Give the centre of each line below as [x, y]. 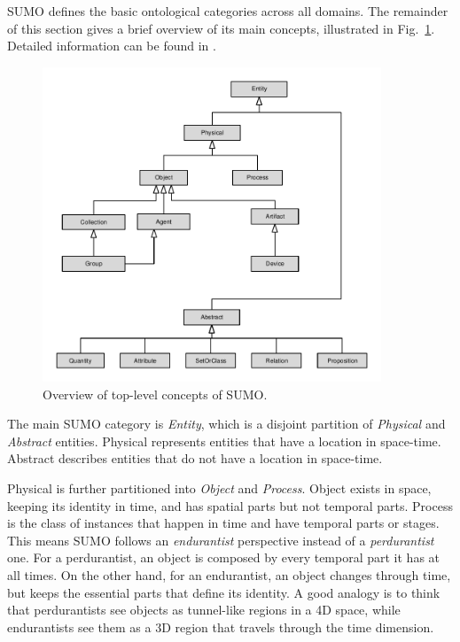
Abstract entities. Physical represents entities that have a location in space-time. [224, 441]
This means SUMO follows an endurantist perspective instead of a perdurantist [221, 540]
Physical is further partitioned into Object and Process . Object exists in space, [219, 488]
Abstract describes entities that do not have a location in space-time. [195, 458]
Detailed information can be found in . [112, 46]
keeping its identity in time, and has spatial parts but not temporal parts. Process [230, 505]
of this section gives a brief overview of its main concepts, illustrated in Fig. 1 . [221, 28]
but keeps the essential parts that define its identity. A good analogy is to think [224, 592]
